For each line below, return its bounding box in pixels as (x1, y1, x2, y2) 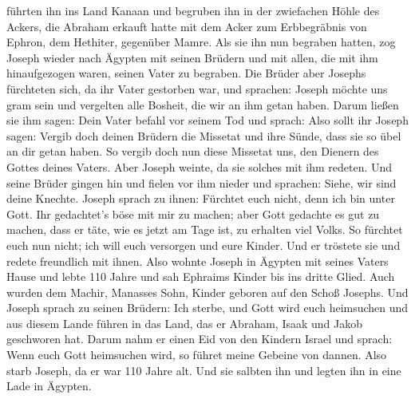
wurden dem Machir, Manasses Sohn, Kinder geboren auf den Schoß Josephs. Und (6, 283, 409, 300)
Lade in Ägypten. (6, 377, 92, 394)
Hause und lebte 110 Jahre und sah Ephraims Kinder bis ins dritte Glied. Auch (6, 268, 395, 285)
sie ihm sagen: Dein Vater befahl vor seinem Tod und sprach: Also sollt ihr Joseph (6, 112, 409, 128)
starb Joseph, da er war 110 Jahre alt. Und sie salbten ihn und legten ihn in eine (6, 361, 401, 378)
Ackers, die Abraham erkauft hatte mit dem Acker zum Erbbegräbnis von (6, 18, 367, 34)
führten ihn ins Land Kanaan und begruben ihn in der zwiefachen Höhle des (6, 2, 380, 18)
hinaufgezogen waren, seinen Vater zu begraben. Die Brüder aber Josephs (6, 65, 366, 81)
